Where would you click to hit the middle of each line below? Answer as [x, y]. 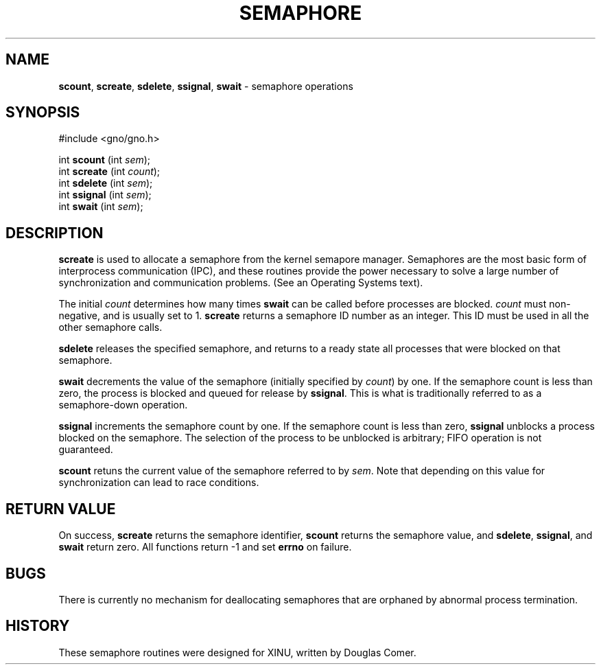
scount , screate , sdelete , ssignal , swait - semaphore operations [206, 86]
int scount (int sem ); [105, 160]
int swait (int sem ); [101, 207]
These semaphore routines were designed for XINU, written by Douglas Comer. [237, 652]
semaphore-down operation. [123, 405]
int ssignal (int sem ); [105, 195]
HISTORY [38, 626]
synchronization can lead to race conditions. [159, 483]
